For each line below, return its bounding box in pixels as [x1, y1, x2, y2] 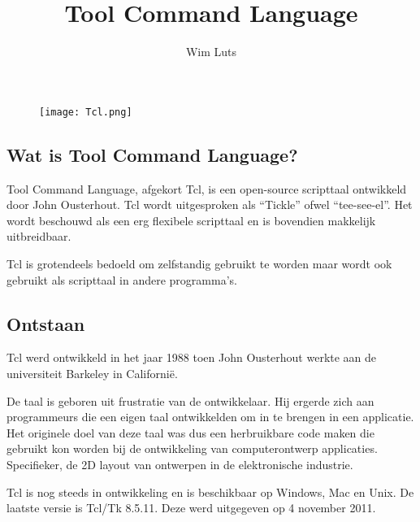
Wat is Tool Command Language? [6, 141, 298, 167]
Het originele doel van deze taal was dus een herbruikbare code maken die [6, 424, 375, 441]
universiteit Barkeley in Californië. [6, 364, 178, 381]
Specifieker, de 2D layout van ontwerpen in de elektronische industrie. [6, 455, 353, 472]
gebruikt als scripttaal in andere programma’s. [6, 271, 237, 288]
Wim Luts [185, 43, 237, 60]
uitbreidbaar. [6, 228, 71, 245]
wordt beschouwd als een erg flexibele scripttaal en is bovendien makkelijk [6, 211, 376, 228]
